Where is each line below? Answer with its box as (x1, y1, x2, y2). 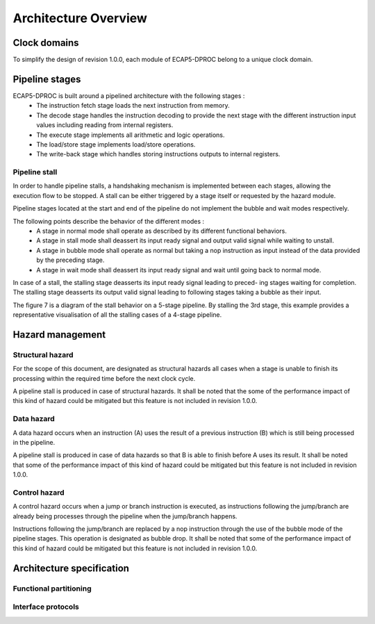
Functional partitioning (12, 584, 92, 593)
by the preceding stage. (36, 256, 105, 264)
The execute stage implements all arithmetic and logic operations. (36, 131, 225, 139)
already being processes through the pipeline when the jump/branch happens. (12, 511, 237, 520)
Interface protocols (12, 602, 79, 611)
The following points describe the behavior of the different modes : (12, 217, 205, 225)
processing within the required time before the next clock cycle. (12, 374, 196, 382)
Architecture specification (12, 562, 130, 574)
